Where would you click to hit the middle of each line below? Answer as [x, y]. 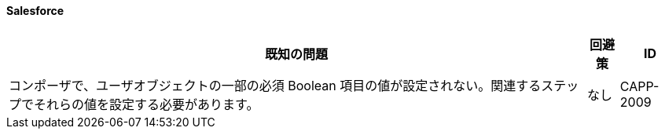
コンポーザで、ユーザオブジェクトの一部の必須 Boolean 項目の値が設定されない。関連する [275, 85]
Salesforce [35, 11]
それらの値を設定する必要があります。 [147, 104]
